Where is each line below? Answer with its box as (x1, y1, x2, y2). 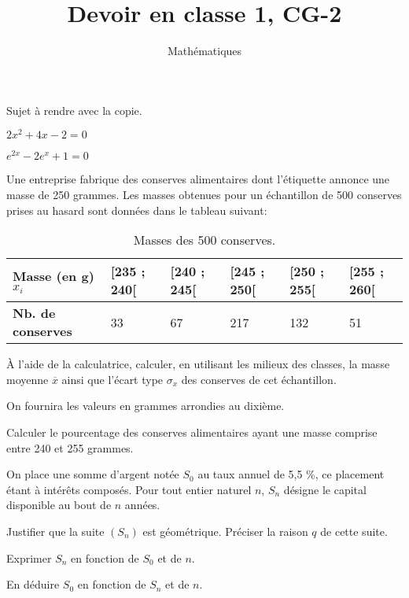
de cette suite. (320, 523, 388, 539)
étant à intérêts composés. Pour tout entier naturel (6, 481, 252, 497)
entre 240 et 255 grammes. (6, 439, 134, 456)
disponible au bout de (6, 496, 112, 513)
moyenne (6, 371, 49, 387)
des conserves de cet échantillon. (181, 371, 337, 387)
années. (124, 496, 160, 513)
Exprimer (6, 549, 52, 566)
